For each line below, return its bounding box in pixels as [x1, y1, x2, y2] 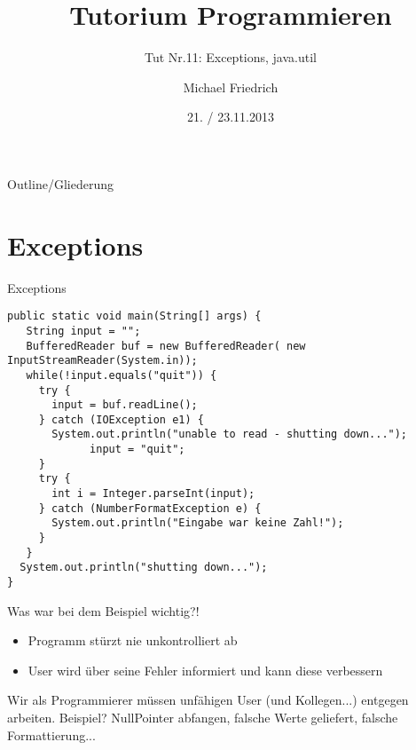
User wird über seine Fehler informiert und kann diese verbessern [27, 660, 383, 679]
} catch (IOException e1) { [38, 413, 204, 426]
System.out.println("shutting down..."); [20, 561, 268, 574]
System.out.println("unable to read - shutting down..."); [51, 428, 408, 441]
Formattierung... [7, 725, 96, 744]
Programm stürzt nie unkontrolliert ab [27, 631, 238, 650]
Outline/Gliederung [7, 174, 114, 193]
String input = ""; [26, 324, 141, 337]
